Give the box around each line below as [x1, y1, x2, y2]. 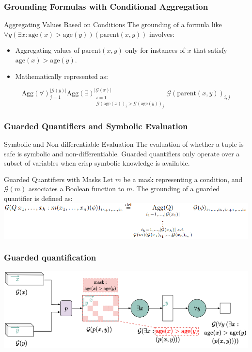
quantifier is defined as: [4, 193, 73, 203]
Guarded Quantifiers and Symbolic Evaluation [4, 120, 188, 132]
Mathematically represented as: [15, 71, 108, 81]
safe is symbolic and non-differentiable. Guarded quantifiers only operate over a [4, 148, 240, 158]
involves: [149, 29, 174, 39]
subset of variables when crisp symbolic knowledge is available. [4, 158, 190, 168]
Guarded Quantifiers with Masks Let [4, 174, 113, 184]
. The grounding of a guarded [132, 184, 220, 194]
